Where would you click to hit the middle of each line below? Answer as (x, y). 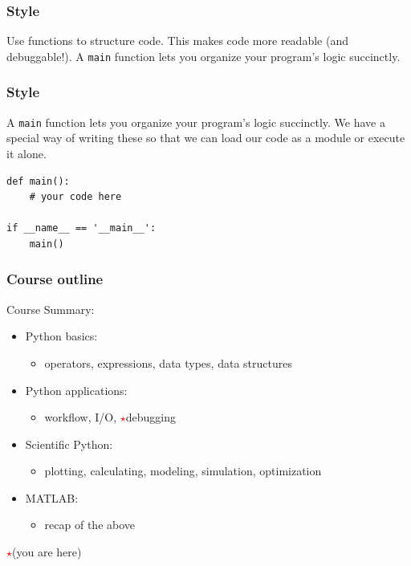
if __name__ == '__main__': (81, 228)
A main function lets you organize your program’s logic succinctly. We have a (196, 122)
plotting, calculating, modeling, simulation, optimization (183, 471)
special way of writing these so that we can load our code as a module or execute (206, 138)
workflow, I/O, (81, 417)
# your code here (75, 197)
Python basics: (61, 336)
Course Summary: (51, 309)
